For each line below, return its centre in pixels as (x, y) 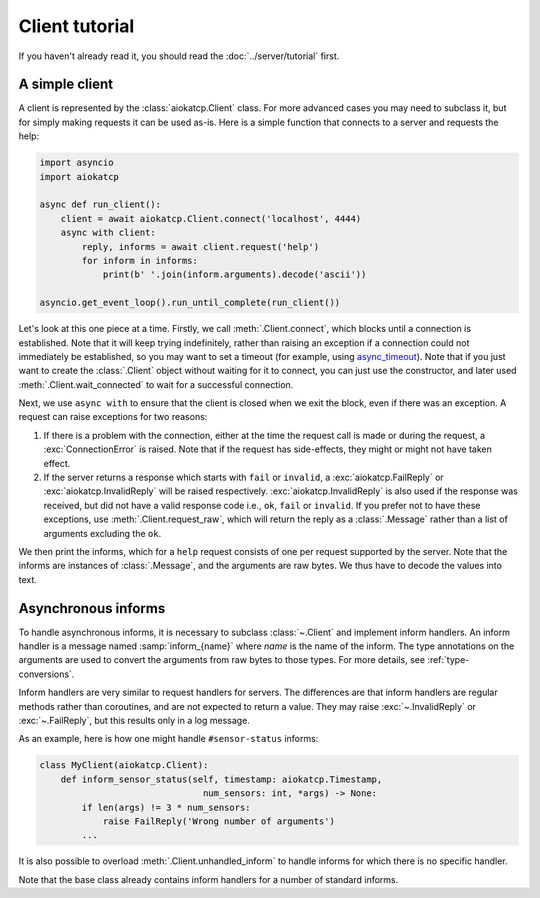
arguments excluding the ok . (102, 533)
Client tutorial (76, 26)
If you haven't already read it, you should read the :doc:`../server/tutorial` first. (179, 56)
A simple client (66, 84)
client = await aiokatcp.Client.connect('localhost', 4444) (211, 218)
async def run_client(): (100, 204)
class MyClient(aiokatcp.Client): (124, 765)
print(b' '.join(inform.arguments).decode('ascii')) (234, 274)
